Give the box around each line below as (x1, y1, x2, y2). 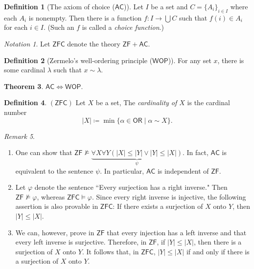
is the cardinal (187, 97, 230, 108)
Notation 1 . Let (4, 38, 50, 48)
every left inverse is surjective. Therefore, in (15, 237, 147, 247)
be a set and (151, 1, 188, 11)
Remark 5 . (4, 131, 35, 141)
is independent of (157, 165, 209, 176)
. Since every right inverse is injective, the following (92, 191, 246, 202)
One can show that (15, 147, 72, 157)
